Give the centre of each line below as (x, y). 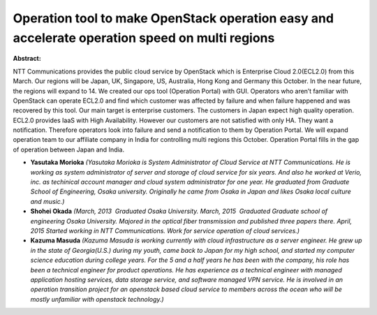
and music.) (47, 201)
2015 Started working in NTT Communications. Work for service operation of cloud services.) (165, 230)
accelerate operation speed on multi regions (144, 38)
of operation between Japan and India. (69, 149)
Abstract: (27, 59)
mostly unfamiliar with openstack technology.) (97, 299)
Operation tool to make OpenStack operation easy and (173, 18)
